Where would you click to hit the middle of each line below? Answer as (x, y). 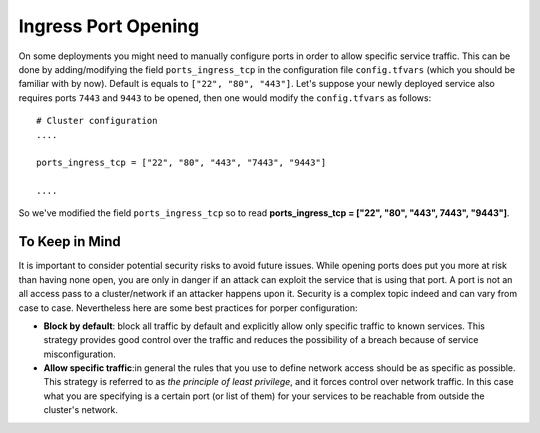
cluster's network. (81, 410)
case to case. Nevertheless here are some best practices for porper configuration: (188, 307)
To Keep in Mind (70, 241)
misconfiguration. (79, 354)
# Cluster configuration (97, 121)
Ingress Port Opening (109, 26)
